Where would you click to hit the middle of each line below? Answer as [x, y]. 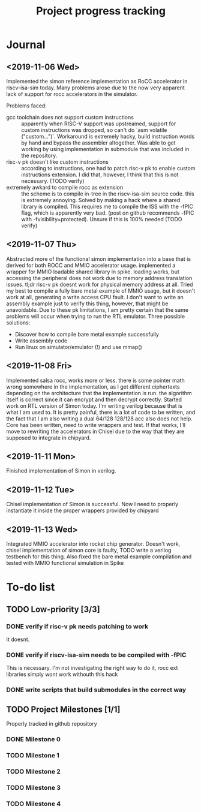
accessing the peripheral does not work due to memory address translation [99, 278]
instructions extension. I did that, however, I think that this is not [100, 175]
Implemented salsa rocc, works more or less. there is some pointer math [95, 380]
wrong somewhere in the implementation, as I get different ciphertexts [93, 387]
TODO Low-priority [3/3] [53, 609]
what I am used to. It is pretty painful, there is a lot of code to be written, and [101, 412]
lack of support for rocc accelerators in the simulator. [72, 94]
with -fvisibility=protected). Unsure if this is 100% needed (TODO [102, 219]
